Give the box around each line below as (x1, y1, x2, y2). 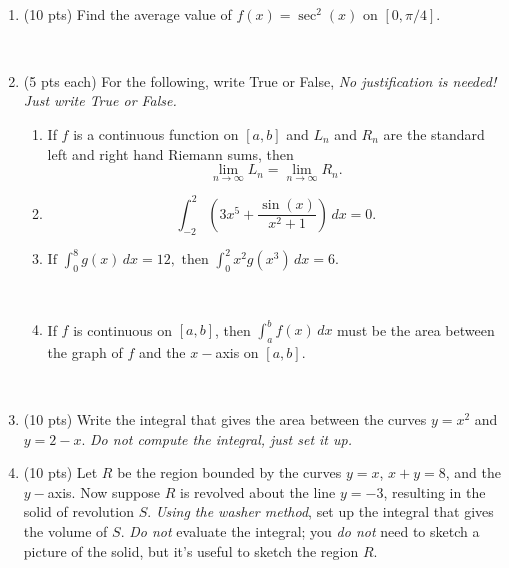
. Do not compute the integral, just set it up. (81, 428, 352, 449)
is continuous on (73, 319, 173, 340)
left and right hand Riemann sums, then (47, 143, 294, 164)
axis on (215, 341, 259, 362)
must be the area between (337, 319, 495, 340)
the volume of (23, 521, 108, 542)
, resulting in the (383, 481, 486, 502)
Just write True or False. (23, 90, 177, 111)
